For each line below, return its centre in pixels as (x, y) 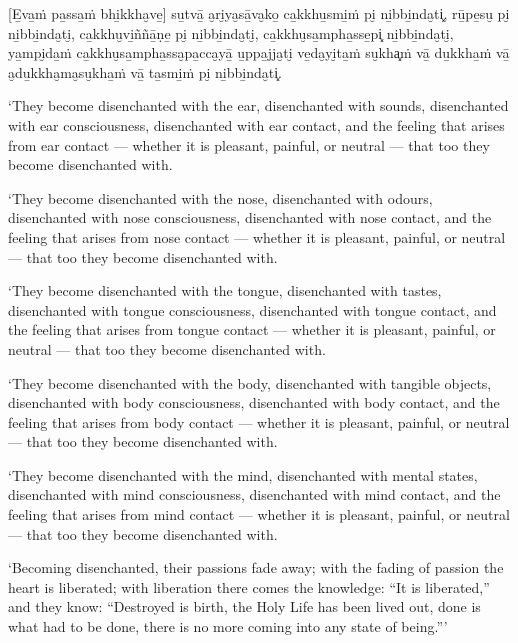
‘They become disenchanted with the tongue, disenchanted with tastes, (225, 290)
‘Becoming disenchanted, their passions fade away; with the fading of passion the (256, 567)
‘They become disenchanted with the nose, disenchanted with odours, (220, 197)
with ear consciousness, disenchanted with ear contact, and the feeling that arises (256, 124)
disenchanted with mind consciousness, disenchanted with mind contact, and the (254, 494)
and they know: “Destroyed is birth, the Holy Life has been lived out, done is (244, 606)
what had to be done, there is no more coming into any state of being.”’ (228, 626)
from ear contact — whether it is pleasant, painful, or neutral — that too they (249, 144)
